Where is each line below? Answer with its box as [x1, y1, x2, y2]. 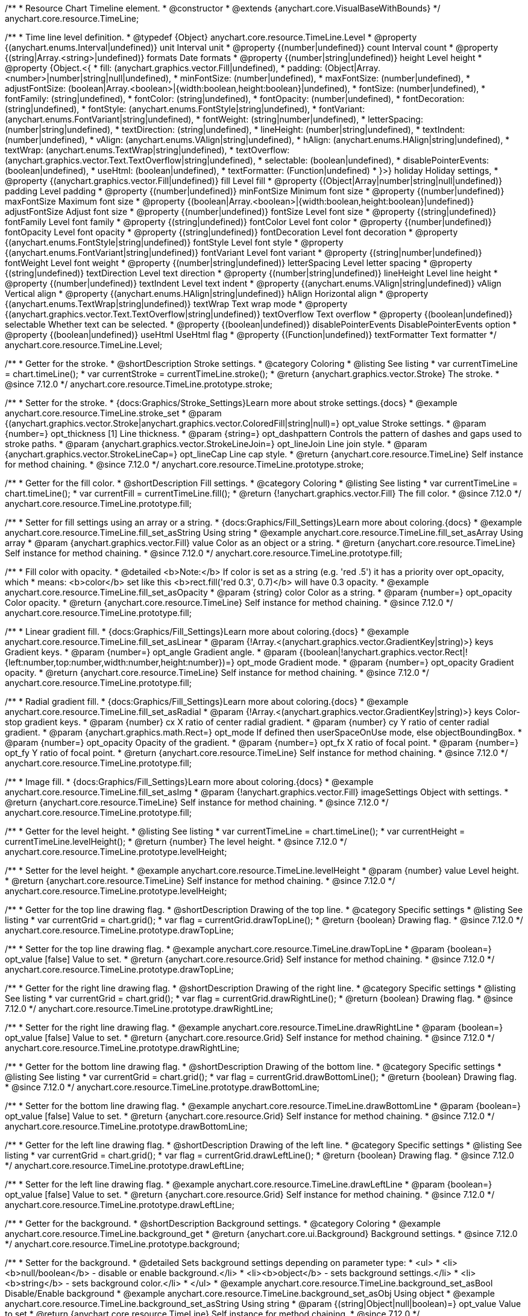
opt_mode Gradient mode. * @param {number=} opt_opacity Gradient [237, 657, 514, 667]
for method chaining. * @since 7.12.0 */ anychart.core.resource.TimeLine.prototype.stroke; [5, 459, 364, 469]
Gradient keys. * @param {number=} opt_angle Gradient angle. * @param [5, 647, 297, 657]
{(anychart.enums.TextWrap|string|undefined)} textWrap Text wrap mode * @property [5, 299, 348, 309]
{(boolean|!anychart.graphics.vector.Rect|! [299, 647, 468, 657]
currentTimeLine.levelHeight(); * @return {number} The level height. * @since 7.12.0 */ [5, 836, 347, 847]
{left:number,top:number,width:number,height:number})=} [5, 657, 235, 667]
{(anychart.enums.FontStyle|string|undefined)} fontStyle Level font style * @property [5, 237, 344, 247]
